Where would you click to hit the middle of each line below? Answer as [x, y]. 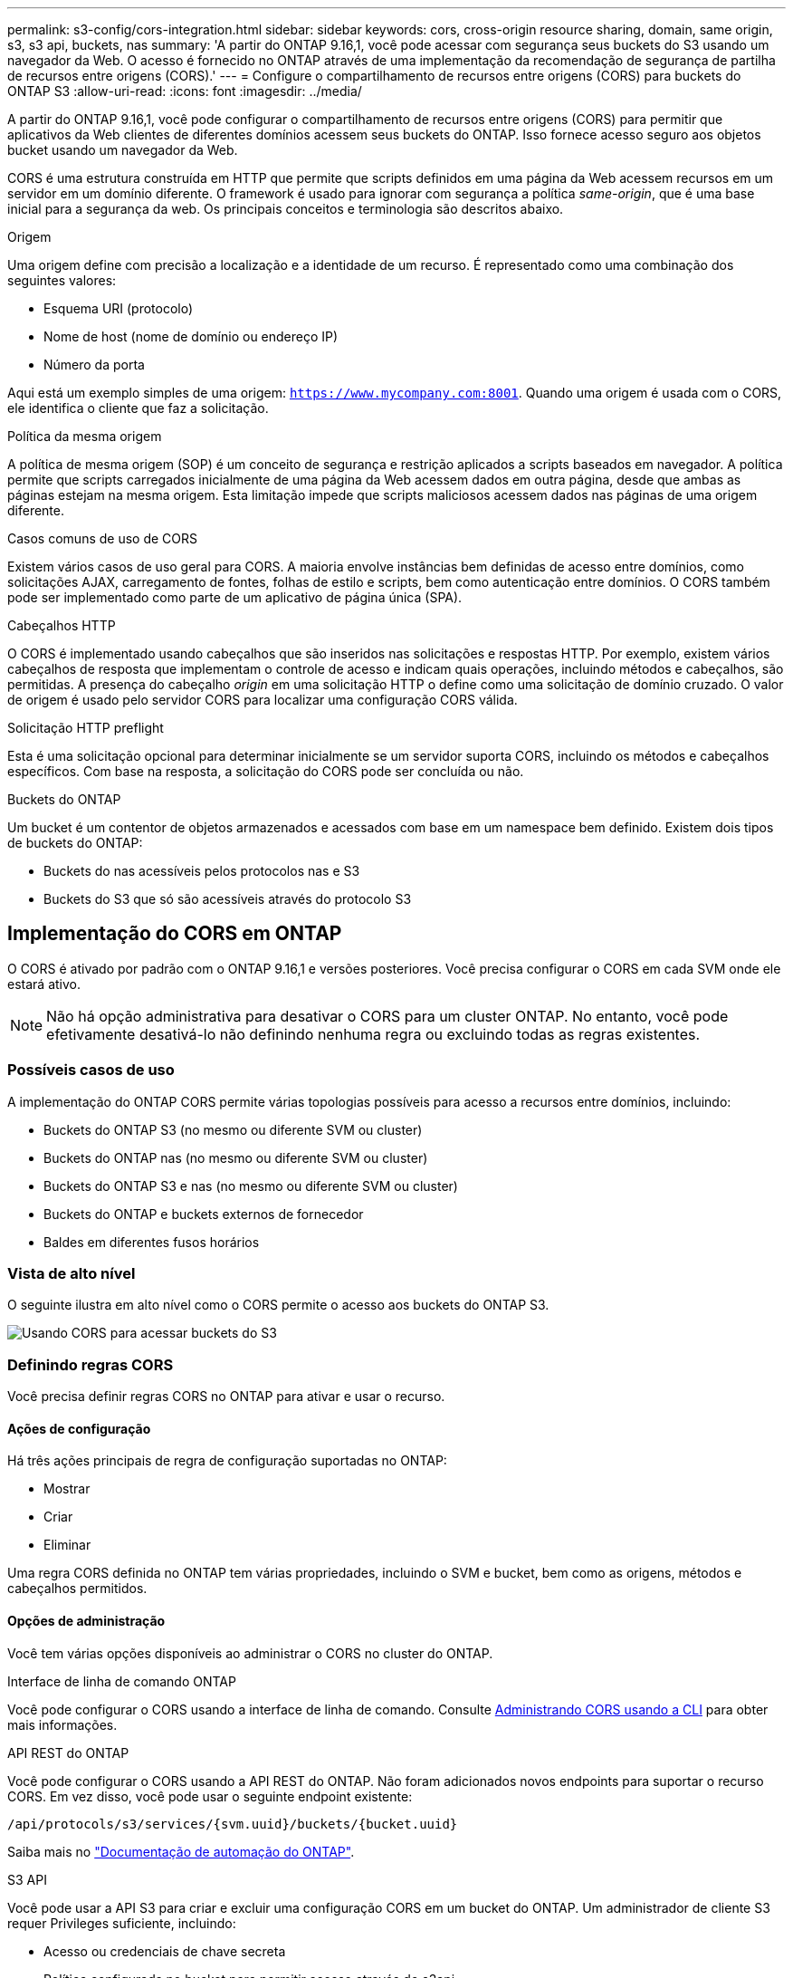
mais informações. [62, 1724]
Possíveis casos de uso [91, 1070]
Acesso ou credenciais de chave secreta [165, 1951]
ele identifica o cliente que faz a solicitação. [138, 408]
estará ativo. [44, 984]
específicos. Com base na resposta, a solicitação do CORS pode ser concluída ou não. [266, 771]
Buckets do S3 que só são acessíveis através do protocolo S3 [228, 899]
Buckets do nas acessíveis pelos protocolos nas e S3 [202, 871]
